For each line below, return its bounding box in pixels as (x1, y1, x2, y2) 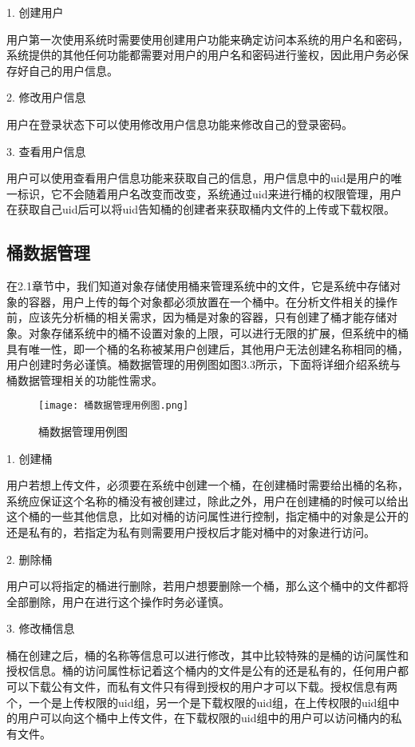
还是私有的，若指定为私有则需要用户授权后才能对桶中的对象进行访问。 (6, 523, 375, 540)
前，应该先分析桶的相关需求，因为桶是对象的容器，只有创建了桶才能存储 (6, 309, 386, 326)
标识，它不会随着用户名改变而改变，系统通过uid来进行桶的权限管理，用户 (17, 185, 402, 202)
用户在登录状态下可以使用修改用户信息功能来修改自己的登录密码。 (6, 115, 353, 132)
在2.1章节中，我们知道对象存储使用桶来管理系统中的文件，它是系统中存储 (6, 278, 389, 294)
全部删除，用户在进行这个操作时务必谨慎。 (6, 593, 230, 609)
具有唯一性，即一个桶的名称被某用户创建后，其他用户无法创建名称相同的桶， (6, 340, 409, 357)
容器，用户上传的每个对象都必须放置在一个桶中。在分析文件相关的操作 (28, 293, 397, 310)
